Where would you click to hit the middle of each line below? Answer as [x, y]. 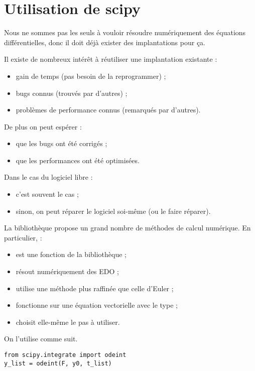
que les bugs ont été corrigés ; [61, 143]
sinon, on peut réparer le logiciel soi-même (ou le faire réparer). [113, 211]
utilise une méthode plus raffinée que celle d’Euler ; [95, 288]
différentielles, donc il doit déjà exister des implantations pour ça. [105, 42]
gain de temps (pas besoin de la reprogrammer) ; [91, 76]
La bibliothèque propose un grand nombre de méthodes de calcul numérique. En [127, 228]
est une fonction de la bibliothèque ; [71, 254]
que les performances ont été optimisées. [78, 160]
